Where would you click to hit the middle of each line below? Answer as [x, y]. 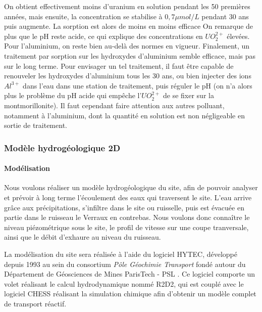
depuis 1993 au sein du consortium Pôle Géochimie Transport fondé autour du [125, 264]
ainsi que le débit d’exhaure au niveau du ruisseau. [83, 237]
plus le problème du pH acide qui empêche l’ [73, 95]
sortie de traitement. [36, 125]
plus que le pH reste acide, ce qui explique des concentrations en [103, 36]
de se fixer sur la [188, 95]
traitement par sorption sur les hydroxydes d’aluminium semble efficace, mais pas [130, 55]
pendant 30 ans [225, 16]
